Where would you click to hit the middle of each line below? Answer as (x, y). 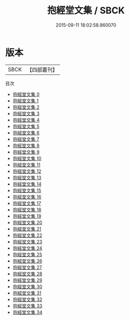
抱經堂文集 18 (27, 209)
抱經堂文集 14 (27, 184)
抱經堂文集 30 (27, 286)
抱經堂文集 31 (27, 293)
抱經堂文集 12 (27, 171)
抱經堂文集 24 (27, 248)
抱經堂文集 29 (27, 280)
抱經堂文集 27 (27, 267)
